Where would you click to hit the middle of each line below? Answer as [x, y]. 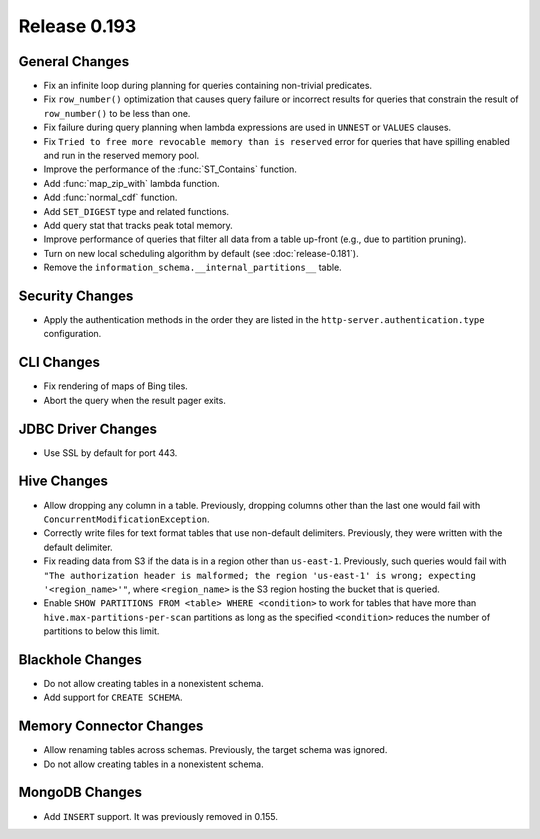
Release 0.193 [77, 26]
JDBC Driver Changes [88, 428]
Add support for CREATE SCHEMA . [113, 697]
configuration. [72, 334]
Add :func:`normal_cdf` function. [110, 197]
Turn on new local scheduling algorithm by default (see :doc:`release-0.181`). [201, 253]
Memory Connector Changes [111, 726]
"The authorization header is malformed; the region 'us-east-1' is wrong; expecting [260, 575]
